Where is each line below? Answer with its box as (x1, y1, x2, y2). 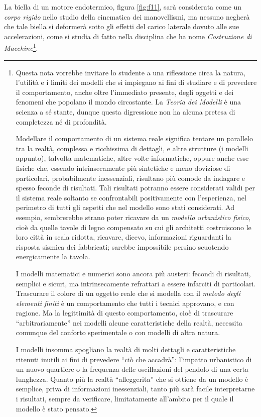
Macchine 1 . (4, 41, 38, 53)
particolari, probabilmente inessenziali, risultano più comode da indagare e (16, 172, 245, 183)
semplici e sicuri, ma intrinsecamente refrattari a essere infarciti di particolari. (16, 278, 256, 288)
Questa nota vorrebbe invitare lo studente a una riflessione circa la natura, (16, 67, 245, 77)
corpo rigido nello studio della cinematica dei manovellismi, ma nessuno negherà (4, 11, 250, 22)
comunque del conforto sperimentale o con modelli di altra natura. (16, 327, 220, 338)
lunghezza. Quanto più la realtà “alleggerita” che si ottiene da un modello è (16, 373, 248, 384)
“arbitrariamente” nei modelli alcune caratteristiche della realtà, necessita (16, 317, 242, 328)
